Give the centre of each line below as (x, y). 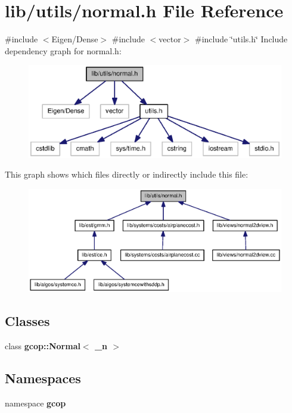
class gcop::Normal (43, 345)
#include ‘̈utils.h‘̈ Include (241, 39)
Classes (27, 320)
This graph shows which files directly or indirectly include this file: (127, 174)
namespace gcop (35, 403)
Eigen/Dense (75, 39)
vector (170, 39)
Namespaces (43, 378)
